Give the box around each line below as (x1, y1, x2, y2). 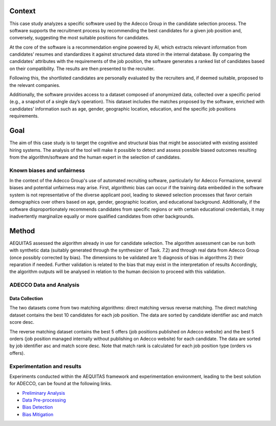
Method (9, 227, 35, 235)
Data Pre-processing (22, 397, 66, 403)
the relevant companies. (9, 82, 61, 88)
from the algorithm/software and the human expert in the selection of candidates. (9, 154, 181, 160)
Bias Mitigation (22, 411, 54, 417)
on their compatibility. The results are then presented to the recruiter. (9, 65, 155, 72)
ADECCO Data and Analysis (9, 281, 80, 288)
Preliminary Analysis (22, 390, 65, 396)
